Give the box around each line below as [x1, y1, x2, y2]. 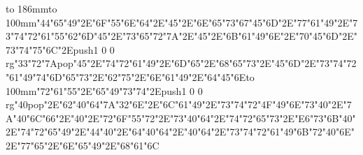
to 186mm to [6, 1, 57, 15]
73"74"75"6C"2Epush [6, 42, 94, 57]
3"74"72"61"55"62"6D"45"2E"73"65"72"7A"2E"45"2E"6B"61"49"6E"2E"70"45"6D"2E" [6, 29, 357, 43]
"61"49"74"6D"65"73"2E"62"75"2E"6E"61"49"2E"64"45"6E [6, 69, 246, 84]
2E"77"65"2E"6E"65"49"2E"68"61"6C [6, 138, 159, 152]
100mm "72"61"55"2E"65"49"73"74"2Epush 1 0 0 [6, 83, 203, 98]
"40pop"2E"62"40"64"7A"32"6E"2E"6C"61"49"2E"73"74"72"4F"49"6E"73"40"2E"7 [14, 97, 352, 112]
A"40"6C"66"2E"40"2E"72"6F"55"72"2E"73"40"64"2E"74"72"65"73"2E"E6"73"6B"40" [6, 110, 356, 125]
